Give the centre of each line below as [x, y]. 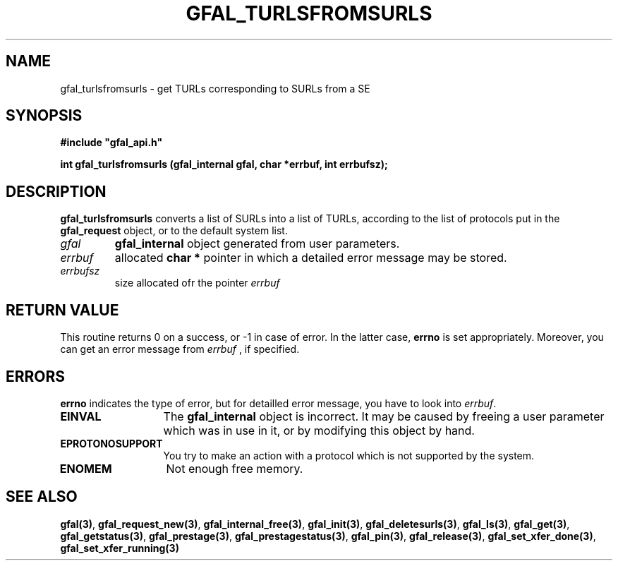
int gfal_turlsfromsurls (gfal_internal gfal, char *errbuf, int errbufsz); [224, 164]
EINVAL [81, 416]
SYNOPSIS [44, 116]
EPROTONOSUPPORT [111, 443]
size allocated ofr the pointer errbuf [197, 283]
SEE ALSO [42, 497]
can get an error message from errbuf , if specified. [180, 349]
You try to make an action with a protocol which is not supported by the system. [349, 455]
